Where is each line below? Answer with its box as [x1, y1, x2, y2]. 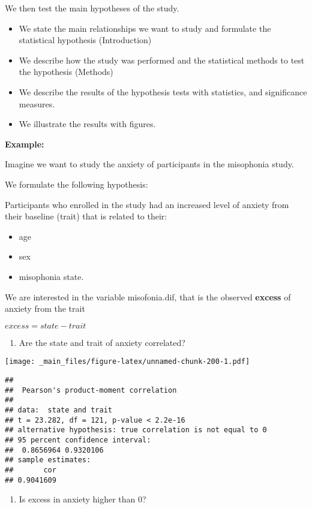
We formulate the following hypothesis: [5, 177, 148, 190]
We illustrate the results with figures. [19, 118, 156, 130]
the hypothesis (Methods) [19, 65, 113, 78]
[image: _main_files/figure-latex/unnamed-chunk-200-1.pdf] [5, 357, 250, 366]
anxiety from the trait [5, 302, 85, 315]
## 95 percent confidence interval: [5, 435, 151, 444]
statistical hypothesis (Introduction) [19, 34, 152, 46]
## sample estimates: [5, 456, 91, 465]
